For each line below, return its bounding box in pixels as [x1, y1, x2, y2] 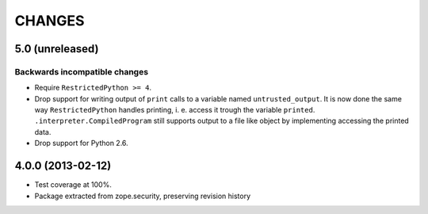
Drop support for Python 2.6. [34, 139, 128, 148]
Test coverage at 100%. [34, 180, 113, 189]
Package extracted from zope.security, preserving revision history [34, 191, 251, 201]
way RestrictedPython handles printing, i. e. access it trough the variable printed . [34, 105, 315, 115]
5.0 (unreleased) [14, 42, 99, 55]
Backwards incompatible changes [14, 66, 149, 77]
